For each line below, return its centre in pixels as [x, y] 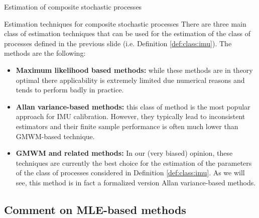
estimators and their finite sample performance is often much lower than [127, 126]
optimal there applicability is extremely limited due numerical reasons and [130, 80]
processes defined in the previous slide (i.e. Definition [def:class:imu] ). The [118, 43]
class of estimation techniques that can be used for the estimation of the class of [127, 33]
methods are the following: [45, 53]
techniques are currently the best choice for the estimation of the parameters [134, 162]
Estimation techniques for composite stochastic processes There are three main [125, 23]
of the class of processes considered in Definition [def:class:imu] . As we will [130, 173]
